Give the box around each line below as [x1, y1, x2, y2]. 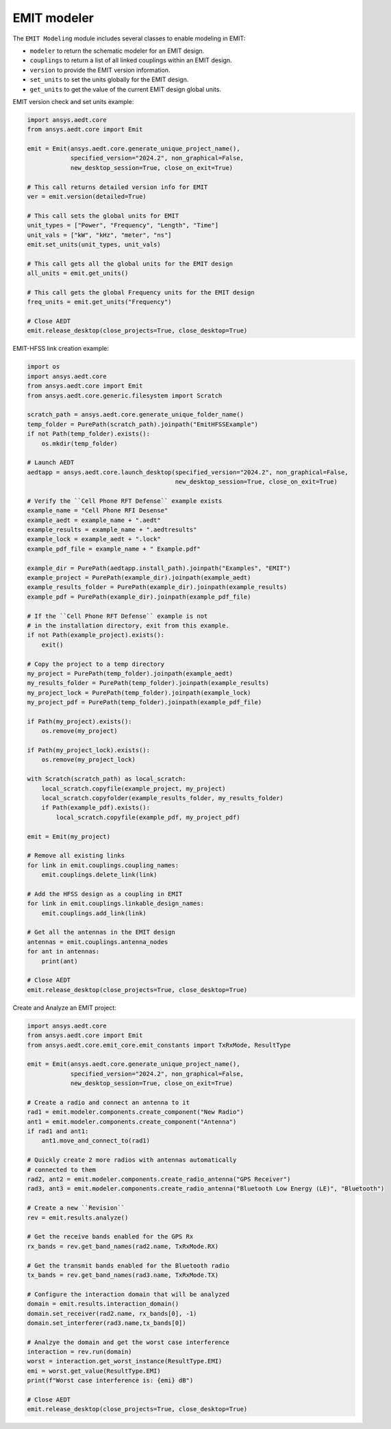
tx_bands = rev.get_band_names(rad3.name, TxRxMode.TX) [27, 1271, 219, 1279]
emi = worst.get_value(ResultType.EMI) [27, 1367, 161, 1375]
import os [27, 363, 60, 371]
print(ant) [41, 957, 78, 965]
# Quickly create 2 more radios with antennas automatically [27, 1156, 237, 1164]
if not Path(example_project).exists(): [27, 631, 164, 639]
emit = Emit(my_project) [27, 832, 111, 841]
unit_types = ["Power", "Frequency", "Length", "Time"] [27, 221, 219, 229]
